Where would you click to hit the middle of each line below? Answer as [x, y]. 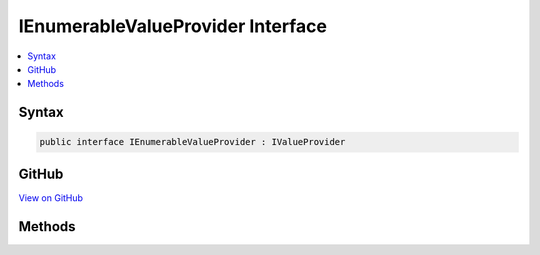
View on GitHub [51, 197]
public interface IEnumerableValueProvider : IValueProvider [192, 142]
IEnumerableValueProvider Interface [172, 26]
